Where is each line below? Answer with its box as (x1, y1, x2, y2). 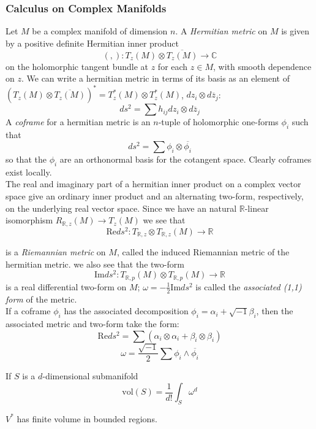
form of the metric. (6, 292, 77, 305)
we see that (143, 214, 186, 226)
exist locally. (6, 165, 52, 178)
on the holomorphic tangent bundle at (6, 60, 149, 72)
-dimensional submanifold (42, 369, 138, 382)
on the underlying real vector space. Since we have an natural (6, 201, 237, 214)
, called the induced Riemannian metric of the (116, 245, 290, 258)
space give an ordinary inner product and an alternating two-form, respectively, (6, 189, 304, 202)
